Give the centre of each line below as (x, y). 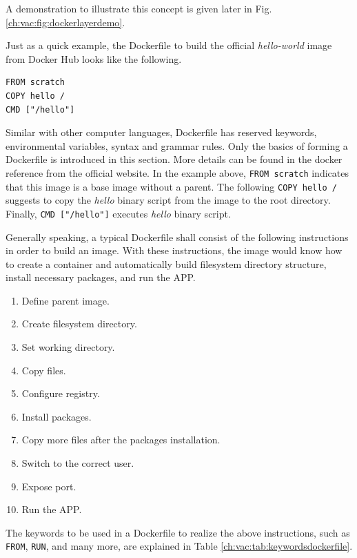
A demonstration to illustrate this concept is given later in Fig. (139, 8)
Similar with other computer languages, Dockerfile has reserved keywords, (161, 132)
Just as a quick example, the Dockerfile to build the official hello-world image (169, 45)
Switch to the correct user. (78, 463)
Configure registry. (61, 393)
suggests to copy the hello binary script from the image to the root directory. (168, 200)
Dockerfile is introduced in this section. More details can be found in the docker (174, 159)
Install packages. (57, 416)
